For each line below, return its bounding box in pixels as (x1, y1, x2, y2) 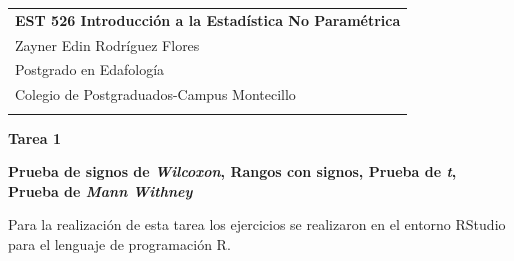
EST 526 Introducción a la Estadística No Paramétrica (15, 9, 401, 30)
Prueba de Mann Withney (8, 180, 193, 201)
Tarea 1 (8, 127, 61, 148)
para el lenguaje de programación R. (8, 234, 231, 254)
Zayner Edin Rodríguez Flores (15, 34, 200, 55)
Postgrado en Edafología (15, 59, 165, 80)
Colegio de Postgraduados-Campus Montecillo (15, 84, 296, 105)
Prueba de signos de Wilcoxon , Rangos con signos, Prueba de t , (8, 161, 457, 182)
